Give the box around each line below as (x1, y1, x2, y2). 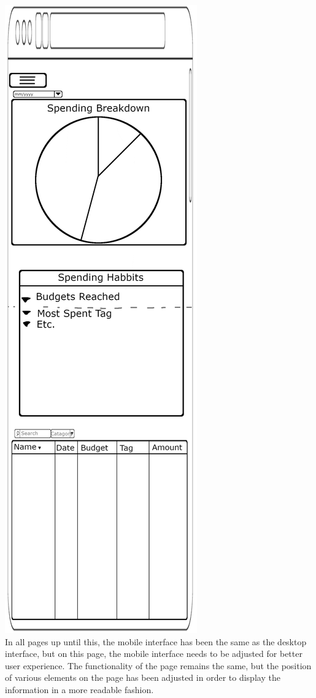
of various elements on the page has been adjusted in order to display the (5, 671, 280, 684)
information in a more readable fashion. (5, 683, 154, 696)
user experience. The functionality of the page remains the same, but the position (5, 659, 312, 672)
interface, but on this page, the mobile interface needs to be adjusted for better (5, 647, 303, 660)
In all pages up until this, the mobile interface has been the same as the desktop (5, 635, 307, 648)
